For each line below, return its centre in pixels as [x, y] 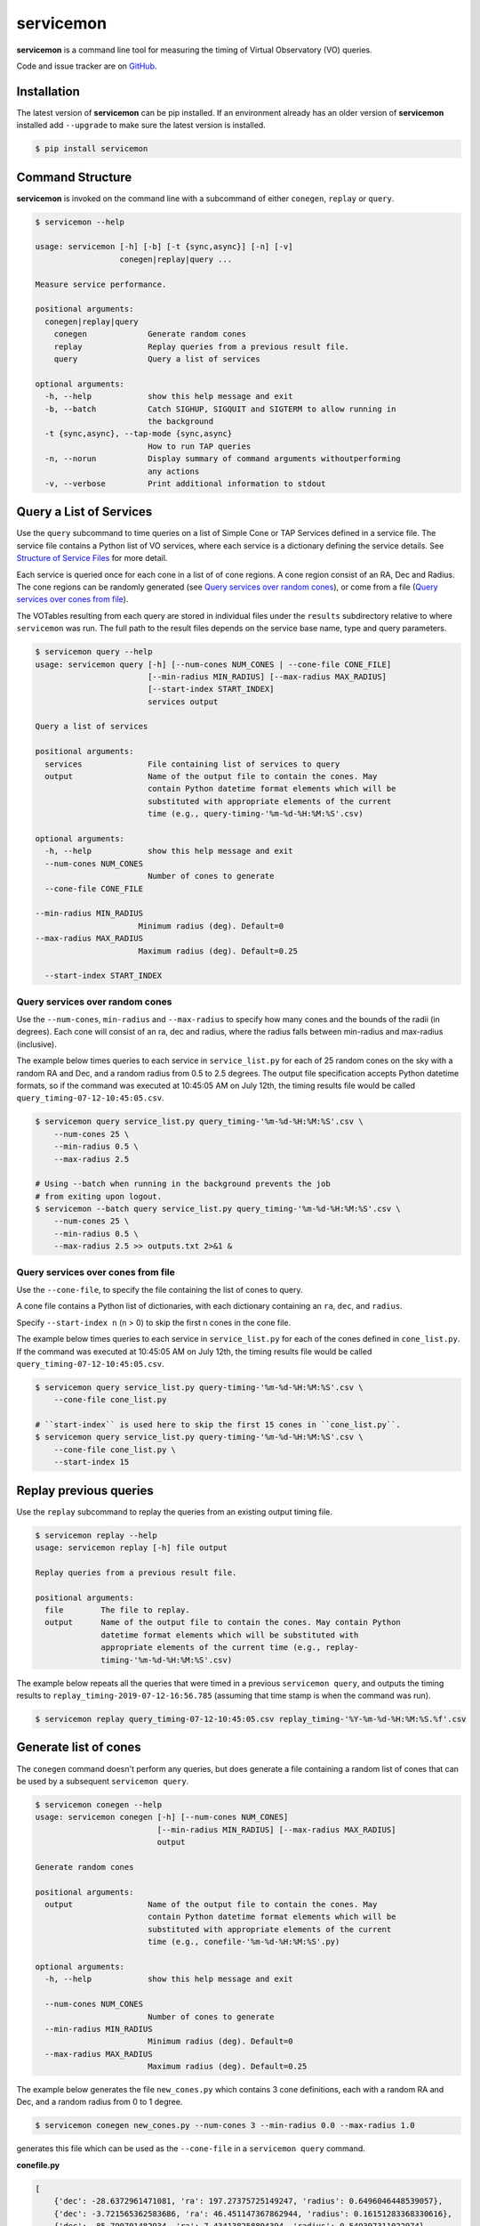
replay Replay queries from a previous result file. [202, 346]
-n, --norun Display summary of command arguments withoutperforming [223, 459]
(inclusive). [36, 1044]
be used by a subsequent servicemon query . [103, 1781]
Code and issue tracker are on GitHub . [87, 66]
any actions [173, 471]
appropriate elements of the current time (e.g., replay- [230, 1648]
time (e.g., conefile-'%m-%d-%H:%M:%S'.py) [244, 1942]
